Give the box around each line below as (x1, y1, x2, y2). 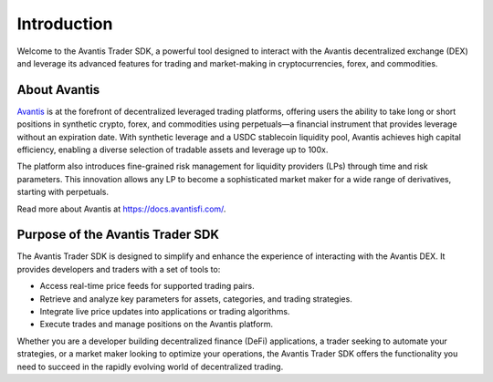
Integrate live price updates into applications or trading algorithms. (39, 306, 290, 317)
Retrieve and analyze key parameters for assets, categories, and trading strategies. (39, 293, 353, 305)
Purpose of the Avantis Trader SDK (16, 227, 219, 243)
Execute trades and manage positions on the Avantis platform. (39, 319, 274, 330)
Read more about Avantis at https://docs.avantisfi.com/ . (16, 203, 226, 214)
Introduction (16, 14, 113, 34)
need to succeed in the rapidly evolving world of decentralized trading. (16, 361, 284, 372)
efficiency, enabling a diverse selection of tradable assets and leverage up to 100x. (16, 144, 329, 155)
